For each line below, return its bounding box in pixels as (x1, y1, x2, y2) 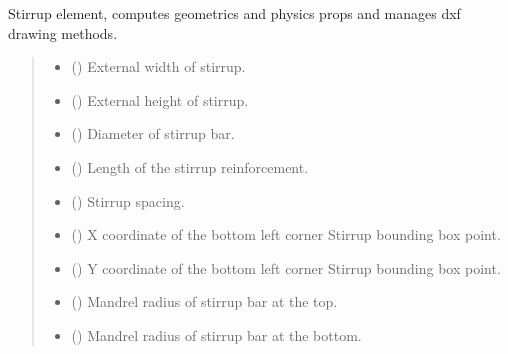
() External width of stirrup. (71, 56, 246, 77)
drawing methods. (8, 22, 118, 43)
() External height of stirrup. (71, 89, 249, 110)
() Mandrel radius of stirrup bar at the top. (71, 291, 338, 312)
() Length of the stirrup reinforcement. (71, 156, 309, 177)
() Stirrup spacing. (71, 190, 185, 211)
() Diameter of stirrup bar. (71, 123, 235, 144)
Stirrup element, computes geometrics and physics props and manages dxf (8, 3, 461, 23)
